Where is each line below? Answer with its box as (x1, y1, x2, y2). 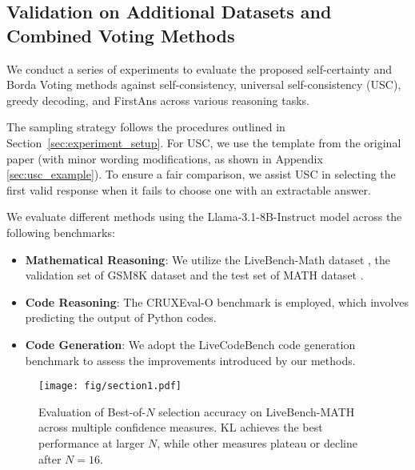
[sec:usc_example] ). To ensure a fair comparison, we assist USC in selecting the (6, 166, 396, 183)
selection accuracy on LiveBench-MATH (158, 403, 355, 420)
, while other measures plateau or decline (157, 434, 357, 451)
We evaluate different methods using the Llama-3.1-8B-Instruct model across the (6, 208, 402, 225)
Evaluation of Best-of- (38, 403, 146, 420)
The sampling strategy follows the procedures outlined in (6, 119, 285, 135)
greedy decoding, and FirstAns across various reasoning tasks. (6, 91, 310, 108)
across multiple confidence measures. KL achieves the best (38, 419, 323, 436)
